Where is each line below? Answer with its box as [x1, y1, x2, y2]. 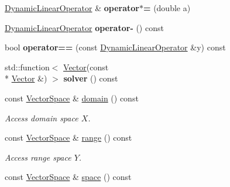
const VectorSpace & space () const [5, 171, 132, 183]
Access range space [5, 151, 71, 163]
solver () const [63, 72, 118, 84]
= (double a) [143, 2, 191, 13]
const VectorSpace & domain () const [5, 91, 139, 104]
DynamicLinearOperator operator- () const [5, 21, 164, 33]
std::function [5, 60, 50, 73]
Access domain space [5, 111, 78, 124]
